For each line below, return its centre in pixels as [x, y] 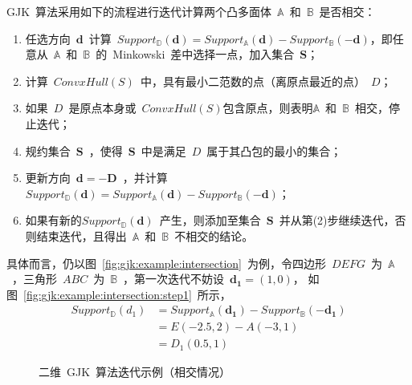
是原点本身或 [102, 108]
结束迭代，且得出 [82, 235]
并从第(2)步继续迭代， [337, 220]
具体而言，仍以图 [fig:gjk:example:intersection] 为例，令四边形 [166, 263]
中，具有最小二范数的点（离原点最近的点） [253, 81]
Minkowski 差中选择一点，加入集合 [204, 54]
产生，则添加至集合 [210, 220]
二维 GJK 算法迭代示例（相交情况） [135, 372]
